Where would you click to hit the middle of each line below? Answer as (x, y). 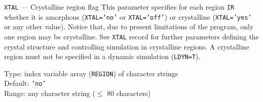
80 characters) (129, 93)
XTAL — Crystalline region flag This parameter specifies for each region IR (119, 7)
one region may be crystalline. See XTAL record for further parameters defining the (131, 36)
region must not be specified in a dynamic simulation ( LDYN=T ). (102, 56)
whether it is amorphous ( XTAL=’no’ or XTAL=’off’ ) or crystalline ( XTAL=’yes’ (128, 16)
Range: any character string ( (50, 93)
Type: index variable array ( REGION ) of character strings (91, 73)
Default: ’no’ (25, 83)
